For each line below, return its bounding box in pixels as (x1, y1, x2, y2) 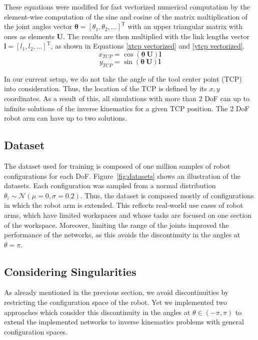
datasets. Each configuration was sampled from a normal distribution (4, 180, 216, 191)
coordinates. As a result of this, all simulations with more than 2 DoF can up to (4, 93, 249, 103)
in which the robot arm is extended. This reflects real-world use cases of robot (4, 200, 243, 210)
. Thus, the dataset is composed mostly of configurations (80, 190, 254, 200)
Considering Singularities (4, 263, 136, 279)
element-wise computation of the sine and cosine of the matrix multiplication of (4, 11, 248, 22)
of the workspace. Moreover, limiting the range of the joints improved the (4, 219, 229, 230)
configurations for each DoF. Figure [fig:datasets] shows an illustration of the (4, 170, 240, 181)
